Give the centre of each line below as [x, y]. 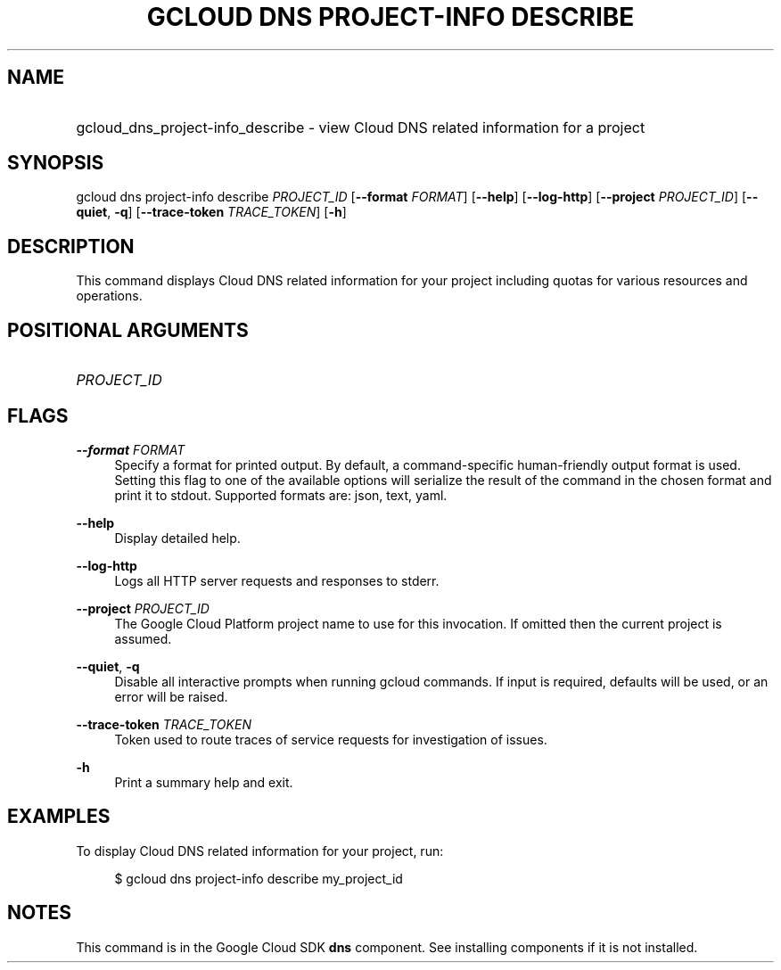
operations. [109, 296]
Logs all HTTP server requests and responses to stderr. [277, 580]
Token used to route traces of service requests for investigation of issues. [331, 739]
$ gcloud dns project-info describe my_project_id [259, 878]
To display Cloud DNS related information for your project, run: [260, 851]
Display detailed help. [177, 538]
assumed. [143, 638]
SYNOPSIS [56, 163]
